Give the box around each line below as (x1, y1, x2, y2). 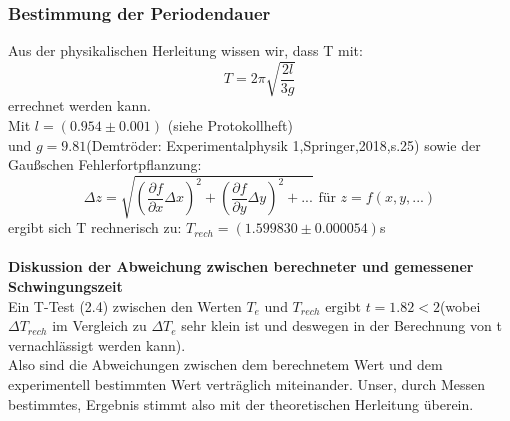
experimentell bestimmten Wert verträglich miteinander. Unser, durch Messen (8, 374, 485, 395)
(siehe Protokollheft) (167, 114, 293, 135)
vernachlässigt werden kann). (8, 334, 186, 355)
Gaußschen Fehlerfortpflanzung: (8, 154, 202, 175)
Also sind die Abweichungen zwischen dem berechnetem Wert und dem (8, 354, 443, 375)
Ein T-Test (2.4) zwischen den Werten (8, 295, 242, 316)
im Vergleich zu (52, 315, 147, 336)
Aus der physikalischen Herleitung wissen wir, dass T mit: (8, 40, 363, 61)
